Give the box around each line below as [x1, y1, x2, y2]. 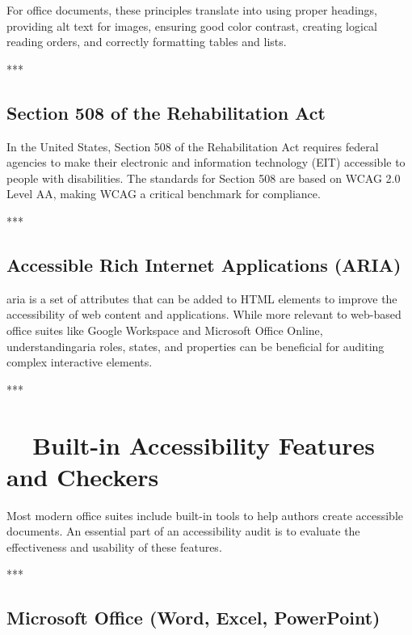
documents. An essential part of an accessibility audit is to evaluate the [6, 523, 360, 540]
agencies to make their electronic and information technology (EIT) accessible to [6, 154, 406, 171]
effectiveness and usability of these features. [6, 538, 222, 555]
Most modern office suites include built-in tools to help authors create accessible [6, 506, 404, 523]
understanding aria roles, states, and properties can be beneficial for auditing [6, 337, 385, 354]
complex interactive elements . [6, 353, 153, 370]
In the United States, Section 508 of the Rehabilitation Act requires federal [6, 138, 379, 155]
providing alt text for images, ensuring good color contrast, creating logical [6, 17, 377, 34]
